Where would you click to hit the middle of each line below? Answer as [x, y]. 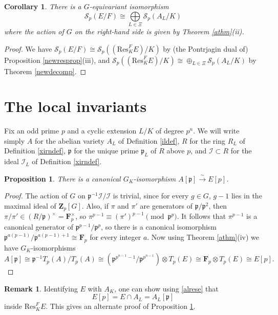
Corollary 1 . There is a [43, 6]
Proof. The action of [36, 196]
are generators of [166, 206]
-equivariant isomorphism [129, 6]
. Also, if [95, 206]
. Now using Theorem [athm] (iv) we [203, 237]
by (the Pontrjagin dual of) [206, 48]
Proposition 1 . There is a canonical [62, 178]
